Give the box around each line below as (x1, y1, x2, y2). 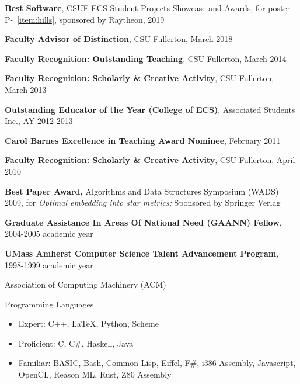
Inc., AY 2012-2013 (5, 115, 73, 127)
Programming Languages (5, 297, 94, 310)
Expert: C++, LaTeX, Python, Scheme (18, 317, 159, 330)
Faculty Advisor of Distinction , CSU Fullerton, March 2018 (5, 33, 233, 45)
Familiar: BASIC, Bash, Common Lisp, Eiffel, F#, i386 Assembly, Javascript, (18, 357, 296, 369)
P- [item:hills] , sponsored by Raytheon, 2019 (5, 13, 165, 25)
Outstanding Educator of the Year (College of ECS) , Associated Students (5, 103, 295, 115)
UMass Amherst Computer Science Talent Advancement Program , (5, 247, 279, 259)
